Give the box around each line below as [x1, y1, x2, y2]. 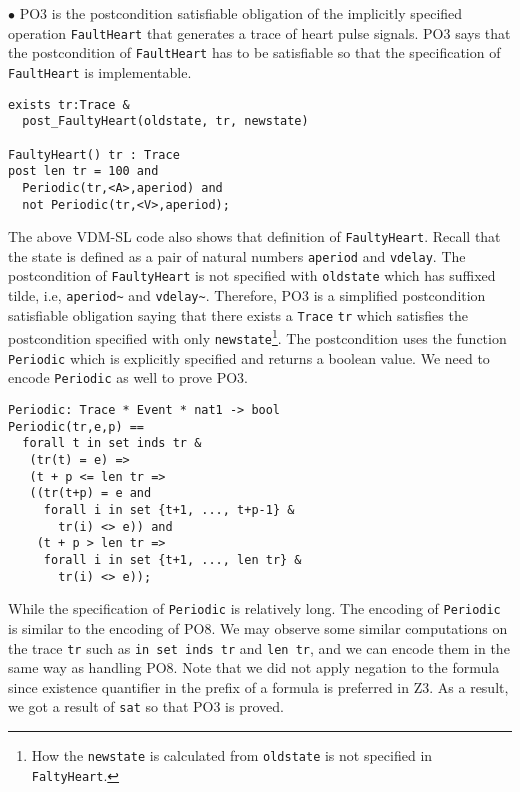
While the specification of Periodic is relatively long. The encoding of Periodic [8, 598, 501, 619]
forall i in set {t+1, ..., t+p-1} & [43, 503, 295, 517]
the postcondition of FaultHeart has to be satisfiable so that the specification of [8, 42, 501, 63]
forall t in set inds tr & [22, 436, 202, 451]
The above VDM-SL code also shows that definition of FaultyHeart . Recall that [8, 226, 501, 247]
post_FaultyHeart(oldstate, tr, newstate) [22, 114, 309, 129]
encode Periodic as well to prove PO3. [8, 367, 248, 388]
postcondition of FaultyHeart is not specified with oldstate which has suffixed [8, 265, 496, 286]
